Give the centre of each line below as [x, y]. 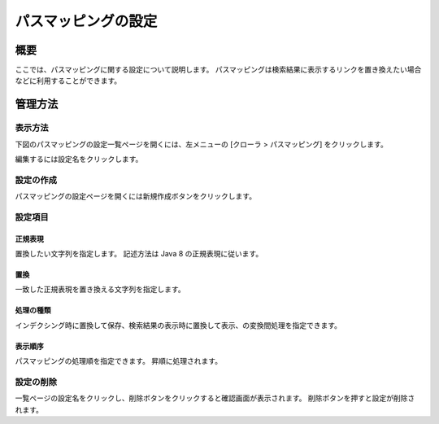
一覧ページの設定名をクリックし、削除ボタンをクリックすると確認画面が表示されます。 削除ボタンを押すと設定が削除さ [215, 398]
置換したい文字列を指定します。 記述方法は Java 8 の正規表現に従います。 [139, 254]
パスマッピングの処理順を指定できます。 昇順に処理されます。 [119, 361]
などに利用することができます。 [68, 81]
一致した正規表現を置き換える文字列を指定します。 [100, 290]
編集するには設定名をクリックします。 [79, 159]
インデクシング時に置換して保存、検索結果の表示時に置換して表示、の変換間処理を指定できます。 [178, 325]
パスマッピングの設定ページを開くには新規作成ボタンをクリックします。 [135, 196]
